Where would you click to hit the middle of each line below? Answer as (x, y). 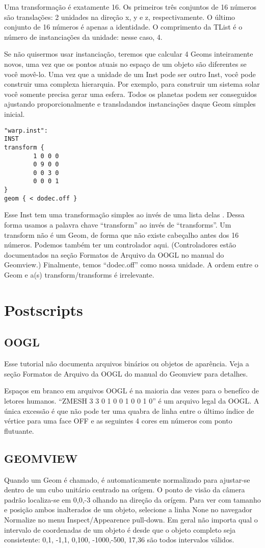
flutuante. (19, 430)
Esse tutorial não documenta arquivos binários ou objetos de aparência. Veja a (127, 364)
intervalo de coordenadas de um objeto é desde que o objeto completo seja (120, 529)
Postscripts (44, 309)
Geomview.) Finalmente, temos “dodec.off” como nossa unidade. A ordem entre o (131, 265)
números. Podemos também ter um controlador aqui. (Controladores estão (120, 245)
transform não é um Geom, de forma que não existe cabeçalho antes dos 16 (122, 234)
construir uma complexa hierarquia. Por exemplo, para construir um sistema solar (132, 84)
